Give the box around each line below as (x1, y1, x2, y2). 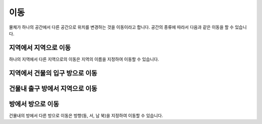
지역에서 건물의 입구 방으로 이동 (9, 69, 98, 77)
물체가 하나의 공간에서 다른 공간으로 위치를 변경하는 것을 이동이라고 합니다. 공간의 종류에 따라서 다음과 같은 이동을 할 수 (9, 24, 234, 30)
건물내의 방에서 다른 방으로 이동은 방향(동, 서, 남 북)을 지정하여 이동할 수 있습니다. (9, 112, 164, 118)
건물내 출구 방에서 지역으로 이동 (9, 84, 98, 93)
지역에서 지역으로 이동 (9, 44, 71, 52)
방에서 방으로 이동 (9, 100, 59, 108)
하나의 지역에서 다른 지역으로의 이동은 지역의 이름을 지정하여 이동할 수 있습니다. (9, 56, 160, 62)
